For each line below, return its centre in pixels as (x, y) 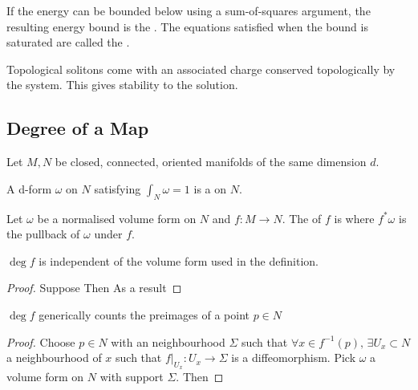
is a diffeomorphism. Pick (294, 357)
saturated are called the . (68, 42)
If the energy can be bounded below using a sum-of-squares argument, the (189, 10)
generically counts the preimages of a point (144, 314)
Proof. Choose (41, 341)
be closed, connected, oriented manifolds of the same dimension (211, 162)
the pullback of (43, 234)
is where (354, 218)
